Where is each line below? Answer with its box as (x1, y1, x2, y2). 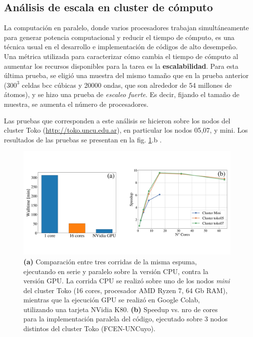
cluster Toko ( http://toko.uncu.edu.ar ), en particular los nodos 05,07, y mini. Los (4, 125, 248, 135)
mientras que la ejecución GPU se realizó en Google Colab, (23, 295, 200, 305)
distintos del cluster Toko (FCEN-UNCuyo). (23, 323, 156, 334)
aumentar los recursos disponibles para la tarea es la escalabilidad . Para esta (4, 60, 239, 71)
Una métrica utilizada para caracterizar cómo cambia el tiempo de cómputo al (4, 51, 238, 61)
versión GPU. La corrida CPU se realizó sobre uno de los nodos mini (23, 276, 230, 286)
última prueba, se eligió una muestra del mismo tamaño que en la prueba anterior (4, 70, 249, 80)
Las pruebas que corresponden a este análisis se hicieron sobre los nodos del (4, 115, 231, 125)
